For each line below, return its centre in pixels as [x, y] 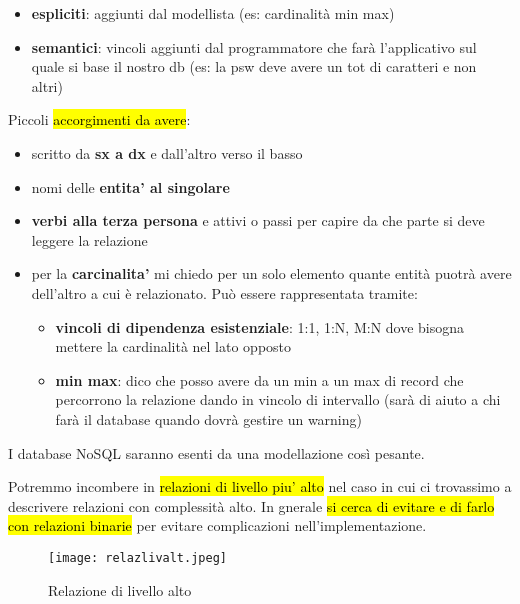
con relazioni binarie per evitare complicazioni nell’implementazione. [217, 525]
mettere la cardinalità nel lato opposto [173, 346]
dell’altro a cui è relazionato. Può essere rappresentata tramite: [224, 292]
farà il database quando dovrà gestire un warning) [208, 418]
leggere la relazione [89, 239]
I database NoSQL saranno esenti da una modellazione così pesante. [216, 452]
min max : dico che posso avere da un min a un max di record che [259, 379]
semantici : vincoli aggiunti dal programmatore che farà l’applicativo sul [254, 46]
